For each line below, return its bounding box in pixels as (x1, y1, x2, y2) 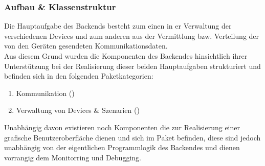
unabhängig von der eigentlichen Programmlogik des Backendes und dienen (4, 142, 240, 153)
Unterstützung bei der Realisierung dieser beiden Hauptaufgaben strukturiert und (4, 60, 261, 71)
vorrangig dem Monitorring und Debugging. (4, 152, 141, 162)
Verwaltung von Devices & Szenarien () (16, 105, 140, 115)
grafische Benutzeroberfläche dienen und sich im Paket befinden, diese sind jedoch (4, 132, 261, 143)
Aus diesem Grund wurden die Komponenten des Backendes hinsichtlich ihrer (4, 51, 248, 61)
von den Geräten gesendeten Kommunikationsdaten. (4, 40, 168, 51)
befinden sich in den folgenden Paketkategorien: (4, 70, 153, 81)
